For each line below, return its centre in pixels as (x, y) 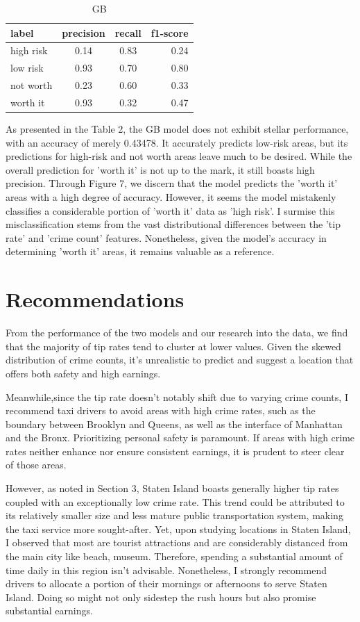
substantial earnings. (49, 611)
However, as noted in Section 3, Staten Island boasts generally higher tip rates (172, 488)
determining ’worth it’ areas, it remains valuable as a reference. (140, 251)
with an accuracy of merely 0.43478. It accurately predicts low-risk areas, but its (177, 142)
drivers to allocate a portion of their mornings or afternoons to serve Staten (166, 583)
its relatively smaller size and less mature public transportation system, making (174, 515)
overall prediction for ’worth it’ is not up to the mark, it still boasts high (160, 169)
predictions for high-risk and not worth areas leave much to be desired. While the (179, 156)
